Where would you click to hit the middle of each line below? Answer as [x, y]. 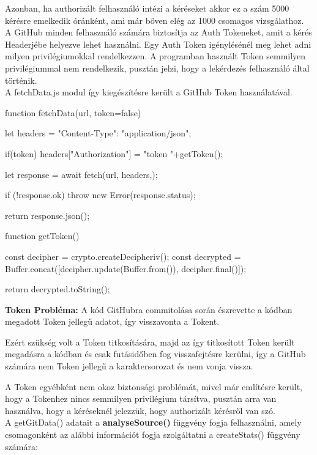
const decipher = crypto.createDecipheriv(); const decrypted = [123, 256]
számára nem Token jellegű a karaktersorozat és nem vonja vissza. [129, 366]
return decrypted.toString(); [58, 289]
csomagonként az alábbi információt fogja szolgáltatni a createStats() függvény [153, 435]
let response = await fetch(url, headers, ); [81, 174]
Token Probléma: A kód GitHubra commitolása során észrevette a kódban [149, 309]
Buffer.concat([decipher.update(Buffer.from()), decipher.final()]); [126, 268]
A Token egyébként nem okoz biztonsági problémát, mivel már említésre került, [154, 386]
